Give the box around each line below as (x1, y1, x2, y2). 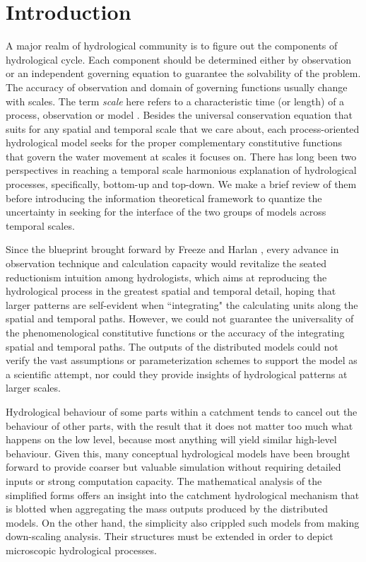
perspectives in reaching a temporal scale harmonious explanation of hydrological (6, 163, 357, 177)
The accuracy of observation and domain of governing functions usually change (6, 79, 348, 94)
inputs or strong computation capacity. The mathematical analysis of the (6, 473, 322, 488)
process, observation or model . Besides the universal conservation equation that (6, 107, 353, 122)
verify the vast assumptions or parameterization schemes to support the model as (6, 353, 358, 368)
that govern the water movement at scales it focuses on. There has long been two (6, 148, 357, 163)
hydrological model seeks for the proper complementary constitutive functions (6, 135, 343, 150)
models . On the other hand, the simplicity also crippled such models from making (6, 515, 360, 529)
